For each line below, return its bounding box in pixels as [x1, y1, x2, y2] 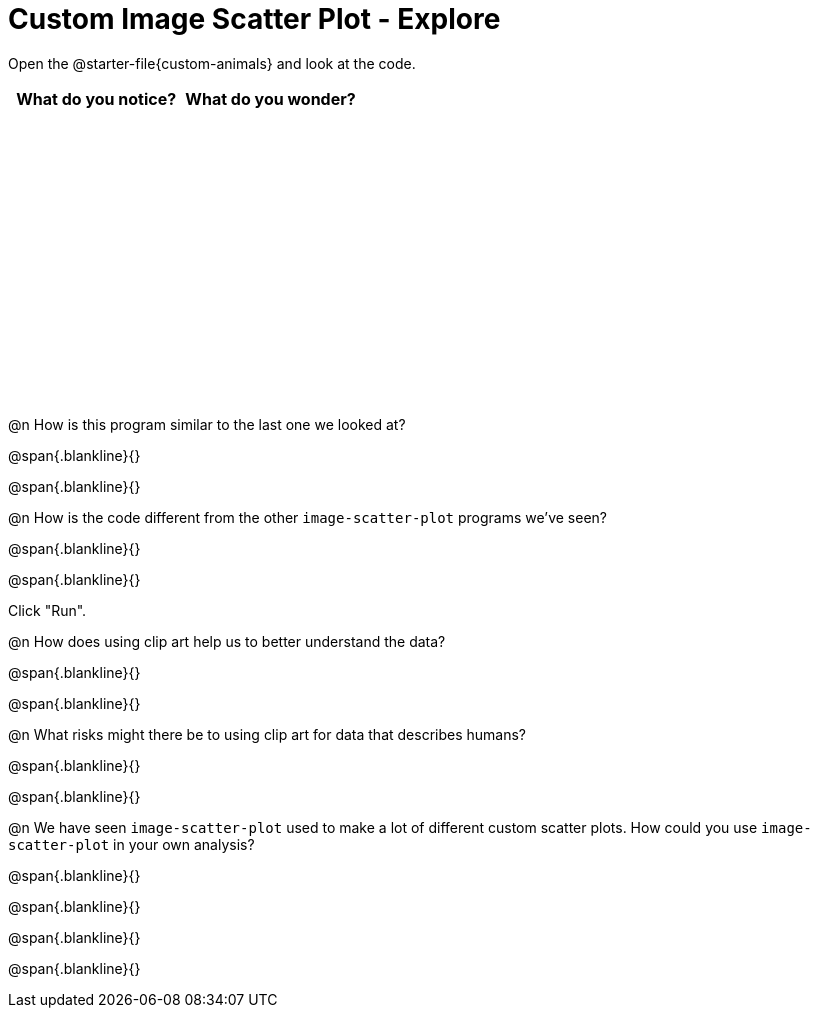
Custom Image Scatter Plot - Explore [8, 2, 501, 36]
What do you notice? [16, 88, 177, 109]
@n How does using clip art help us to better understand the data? [8, 632, 446, 650]
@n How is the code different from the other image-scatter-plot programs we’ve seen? [8, 508, 608, 526]
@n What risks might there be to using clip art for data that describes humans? [8, 725, 527, 743]
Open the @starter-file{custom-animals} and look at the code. [8, 54, 416, 72]
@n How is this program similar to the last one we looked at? [8, 415, 406, 433]
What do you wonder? [185, 88, 356, 109]
